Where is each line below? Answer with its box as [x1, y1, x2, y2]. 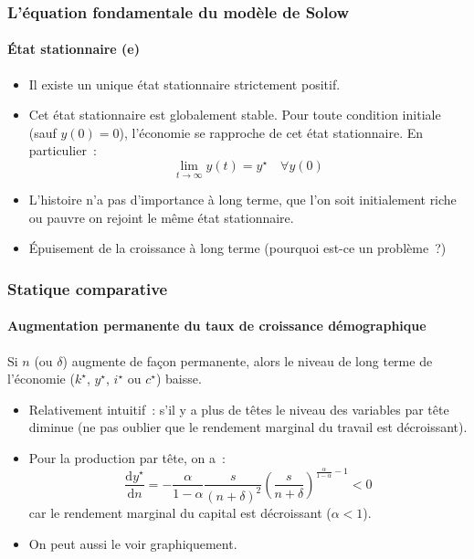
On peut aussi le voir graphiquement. [28, 533, 237, 553]
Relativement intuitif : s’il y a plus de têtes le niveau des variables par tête [28, 399, 449, 418]
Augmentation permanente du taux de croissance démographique [7, 316, 427, 335]
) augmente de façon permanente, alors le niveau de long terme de [62, 351, 433, 370]
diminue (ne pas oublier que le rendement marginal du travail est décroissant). [28, 417, 468, 437]
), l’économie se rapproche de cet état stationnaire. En [119, 122, 424, 142]
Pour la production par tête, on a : [28, 448, 226, 468]
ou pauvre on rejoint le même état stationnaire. [28, 207, 294, 227]
